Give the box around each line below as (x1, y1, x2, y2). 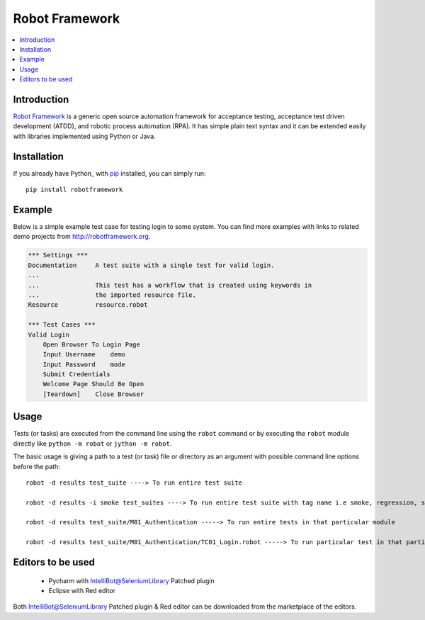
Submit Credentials (42, 371, 111, 378)
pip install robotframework (25, 186, 123, 194)
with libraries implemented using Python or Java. (13, 132, 156, 140)
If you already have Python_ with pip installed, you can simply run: (13, 169, 206, 177)
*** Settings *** (28, 252, 89, 259)
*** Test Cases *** (28, 321, 96, 329)
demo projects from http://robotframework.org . (13, 232, 151, 241)
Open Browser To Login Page (42, 340, 141, 349)
